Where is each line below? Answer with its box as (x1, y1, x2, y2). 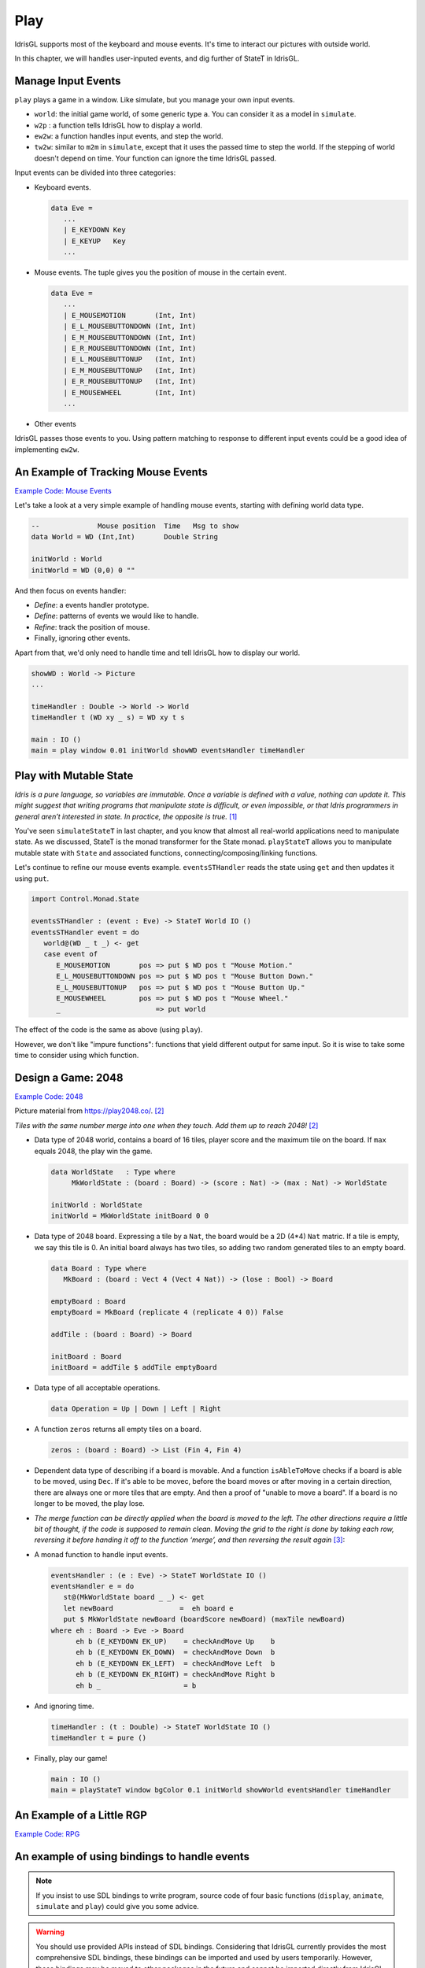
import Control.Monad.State (31, 894, 139, 904)
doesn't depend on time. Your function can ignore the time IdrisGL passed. (34, 154, 277, 163)
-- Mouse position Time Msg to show (31, 522, 239, 531)
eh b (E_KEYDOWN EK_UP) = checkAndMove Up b (76, 1637, 275, 1646)
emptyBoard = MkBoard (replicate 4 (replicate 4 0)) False (50, 1308, 283, 1317)
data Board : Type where (50, 1263, 147, 1273)
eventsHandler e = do (50, 1582, 135, 1591)
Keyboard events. (34, 182, 91, 192)
